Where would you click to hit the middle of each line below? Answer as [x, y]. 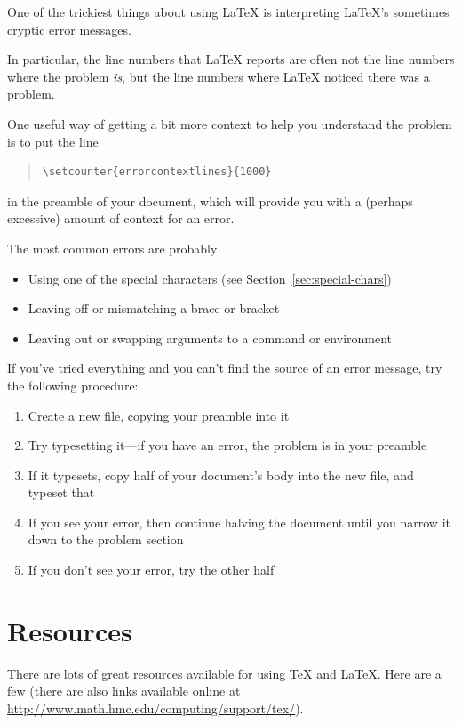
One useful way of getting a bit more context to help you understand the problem [230, 123]
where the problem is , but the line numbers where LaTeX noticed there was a [219, 76]
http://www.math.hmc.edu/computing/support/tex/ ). [155, 708]
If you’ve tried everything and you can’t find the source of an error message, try [225, 368]
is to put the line [53, 141]
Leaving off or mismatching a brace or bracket [154, 308]
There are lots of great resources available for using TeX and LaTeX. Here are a [224, 673]
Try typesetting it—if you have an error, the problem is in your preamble [227, 445]
